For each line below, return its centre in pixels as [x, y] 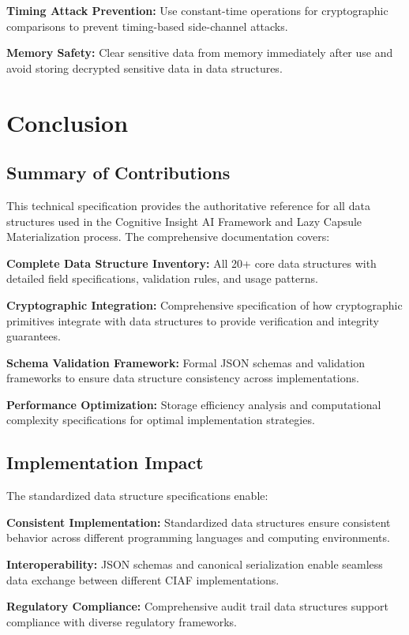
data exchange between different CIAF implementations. [143, 579]
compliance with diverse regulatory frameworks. [122, 621]
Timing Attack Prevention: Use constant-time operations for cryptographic [197, 10]
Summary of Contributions [118, 173]
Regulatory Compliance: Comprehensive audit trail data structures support [197, 606]
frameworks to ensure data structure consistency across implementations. [183, 378]
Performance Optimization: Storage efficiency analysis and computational [194, 404]
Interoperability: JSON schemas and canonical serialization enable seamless [195, 564]
